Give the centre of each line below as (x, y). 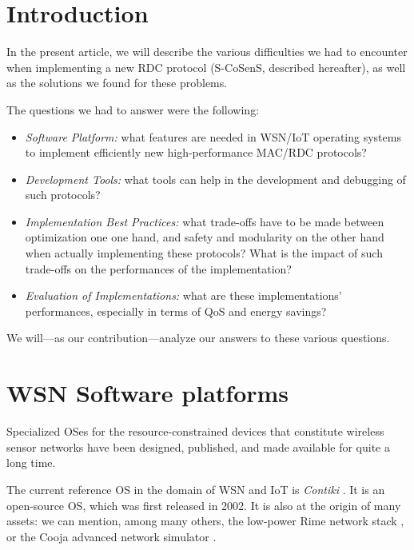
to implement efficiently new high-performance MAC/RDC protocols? (196, 152)
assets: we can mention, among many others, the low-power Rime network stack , (205, 521)
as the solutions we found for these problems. (117, 83)
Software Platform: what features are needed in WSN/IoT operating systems (213, 136)
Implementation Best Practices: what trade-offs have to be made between (205, 221)
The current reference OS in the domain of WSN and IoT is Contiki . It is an (196, 489)
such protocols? (63, 195)
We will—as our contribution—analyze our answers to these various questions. (198, 338)
